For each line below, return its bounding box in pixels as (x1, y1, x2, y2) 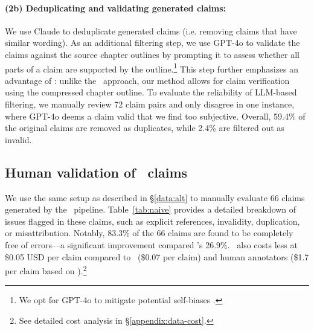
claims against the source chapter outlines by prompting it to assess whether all (5, 48, 300, 60)
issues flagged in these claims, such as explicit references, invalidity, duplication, (5, 214, 300, 227)
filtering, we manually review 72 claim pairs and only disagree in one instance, (5, 98, 295, 111)
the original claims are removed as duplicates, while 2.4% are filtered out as (5, 121, 284, 134)
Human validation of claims (5, 162, 188, 181)
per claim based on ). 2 (5, 263, 87, 277)
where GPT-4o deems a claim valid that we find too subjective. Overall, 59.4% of (5, 109, 306, 122)
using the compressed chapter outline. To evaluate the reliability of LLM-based (5, 86, 297, 98)
